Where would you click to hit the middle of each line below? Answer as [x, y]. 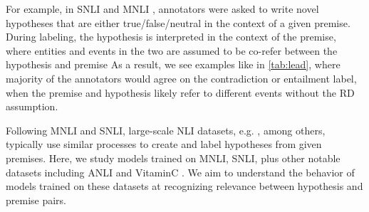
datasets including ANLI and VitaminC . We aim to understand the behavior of [180, 172]
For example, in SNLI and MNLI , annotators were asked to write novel [162, 9]
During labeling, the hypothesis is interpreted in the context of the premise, [171, 37]
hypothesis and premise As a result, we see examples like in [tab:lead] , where [173, 64]
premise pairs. [36, 200]
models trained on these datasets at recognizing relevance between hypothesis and [184, 186]
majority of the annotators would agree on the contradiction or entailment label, [181, 78]
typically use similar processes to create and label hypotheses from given [164, 144]
